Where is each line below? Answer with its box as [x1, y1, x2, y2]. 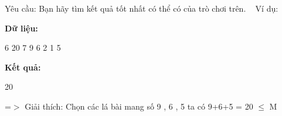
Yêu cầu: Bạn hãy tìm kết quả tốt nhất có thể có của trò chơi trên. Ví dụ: [5, 2, 278, 14]
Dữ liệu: [5, 22, 38, 34]
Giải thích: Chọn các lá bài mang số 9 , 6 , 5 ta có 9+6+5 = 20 [25, 100, 253, 112]
